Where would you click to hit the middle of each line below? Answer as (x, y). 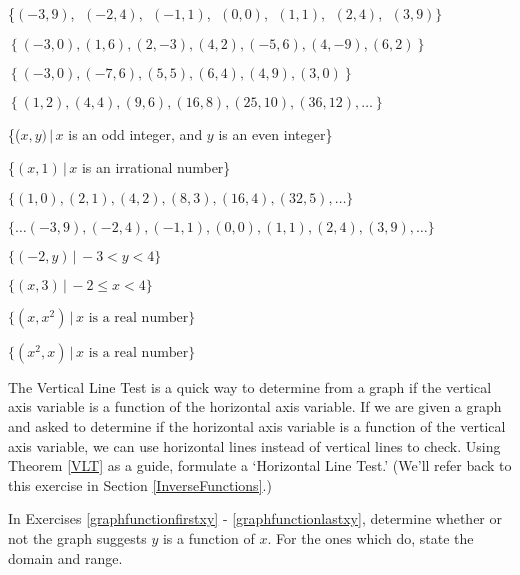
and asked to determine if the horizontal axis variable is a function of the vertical (257, 425)
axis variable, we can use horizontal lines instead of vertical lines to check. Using (254, 445)
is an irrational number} (156, 167)
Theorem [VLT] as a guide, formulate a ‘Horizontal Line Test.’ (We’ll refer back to (260, 465)
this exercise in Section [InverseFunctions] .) (140, 484)
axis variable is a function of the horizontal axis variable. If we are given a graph (255, 406)
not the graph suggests (77, 537)
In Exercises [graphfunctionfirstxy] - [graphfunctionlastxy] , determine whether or (255, 518)
